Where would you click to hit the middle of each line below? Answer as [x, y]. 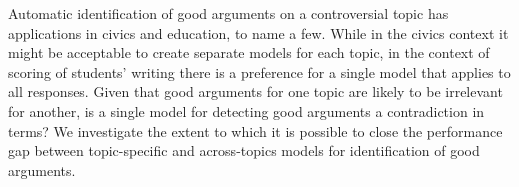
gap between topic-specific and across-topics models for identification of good [244, 150]
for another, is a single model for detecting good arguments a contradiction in [246, 110]
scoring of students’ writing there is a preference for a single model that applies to [259, 71]
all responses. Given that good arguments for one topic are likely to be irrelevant [255, 91]
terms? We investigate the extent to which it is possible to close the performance [255, 130]
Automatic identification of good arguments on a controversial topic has [228, 13]
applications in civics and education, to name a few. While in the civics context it [258, 32]
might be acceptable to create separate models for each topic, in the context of [249, 52]
